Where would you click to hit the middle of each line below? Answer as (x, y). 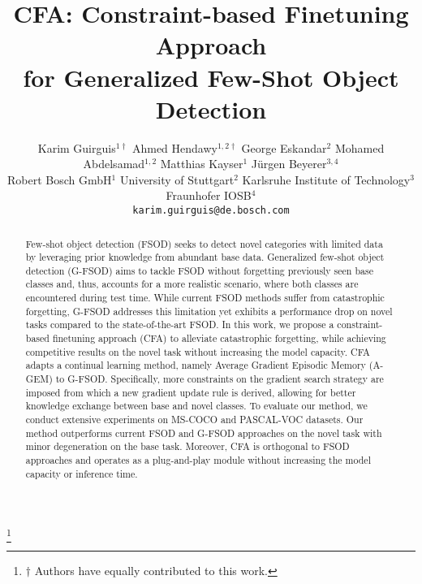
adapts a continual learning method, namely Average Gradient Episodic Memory (196, 365)
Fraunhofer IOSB (209, 195)
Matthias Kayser (202, 164)
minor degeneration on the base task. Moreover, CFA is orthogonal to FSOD (187, 446)
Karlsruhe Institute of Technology (326, 179)
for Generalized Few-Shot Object (211, 77)
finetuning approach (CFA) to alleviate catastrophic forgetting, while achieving (219, 338)
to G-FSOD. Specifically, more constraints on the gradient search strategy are (220, 379)
